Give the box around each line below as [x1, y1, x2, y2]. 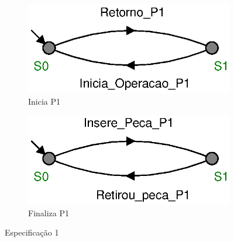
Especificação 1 [5, 226, 59, 238]
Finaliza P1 [28, 206, 70, 219]
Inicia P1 [28, 95, 61, 107]
